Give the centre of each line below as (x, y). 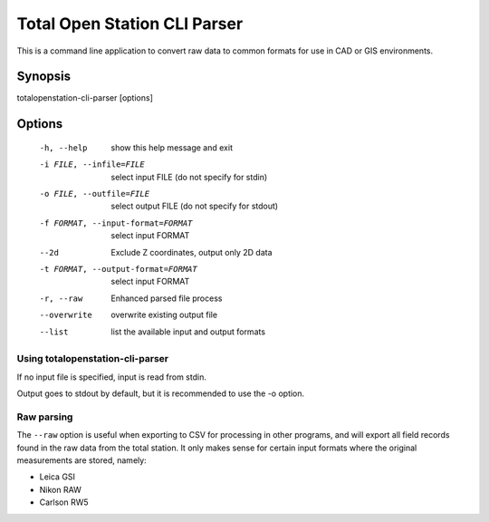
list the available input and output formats (188, 332)
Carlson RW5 (64, 502)
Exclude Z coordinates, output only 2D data (192, 252)
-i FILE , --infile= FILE (92, 164)
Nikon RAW (60, 489)
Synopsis (44, 77)
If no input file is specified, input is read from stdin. (112, 377)
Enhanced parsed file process (167, 298)
